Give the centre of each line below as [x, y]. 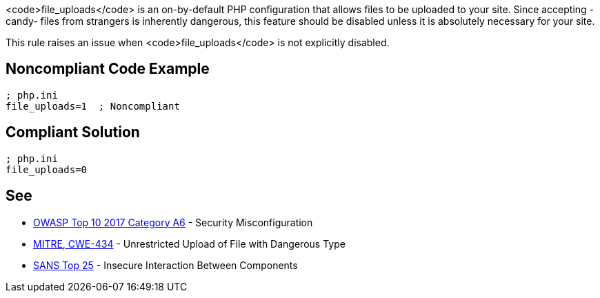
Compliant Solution [73, 132]
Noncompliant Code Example [108, 69]
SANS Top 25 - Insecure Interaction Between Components [166, 265]
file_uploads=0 [47, 169]
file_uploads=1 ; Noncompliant [93, 106]
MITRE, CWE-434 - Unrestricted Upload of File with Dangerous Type [189, 244]
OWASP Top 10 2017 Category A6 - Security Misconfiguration [173, 222]
